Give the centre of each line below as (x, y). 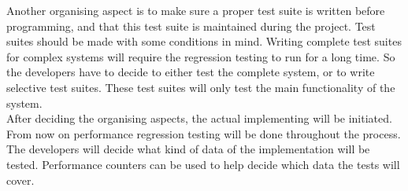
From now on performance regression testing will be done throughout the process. (204, 133)
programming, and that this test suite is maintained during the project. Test (191, 26)
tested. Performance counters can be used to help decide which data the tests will (203, 164)
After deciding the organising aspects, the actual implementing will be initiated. (199, 118)
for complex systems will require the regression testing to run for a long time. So (201, 56)
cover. (20, 180)
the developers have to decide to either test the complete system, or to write (191, 72)
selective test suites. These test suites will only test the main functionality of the (201, 87)
